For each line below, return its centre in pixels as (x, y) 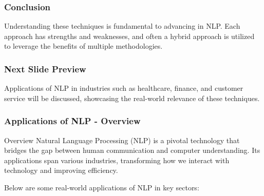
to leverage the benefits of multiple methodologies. (83, 46)
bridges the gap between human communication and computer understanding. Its (132, 150)
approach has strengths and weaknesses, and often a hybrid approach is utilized (129, 36)
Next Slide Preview (45, 68)
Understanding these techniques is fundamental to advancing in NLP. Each (122, 26)
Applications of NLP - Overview (72, 121)
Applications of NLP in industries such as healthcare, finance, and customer (124, 88)
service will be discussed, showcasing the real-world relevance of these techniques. (132, 98)
